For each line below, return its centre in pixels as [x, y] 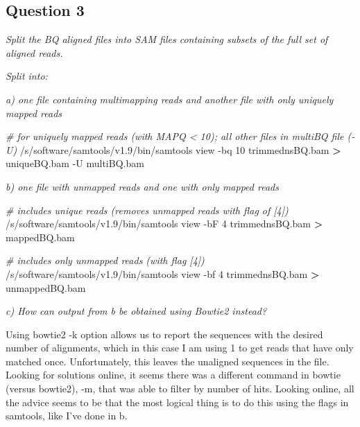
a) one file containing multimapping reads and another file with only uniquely [170, 99]
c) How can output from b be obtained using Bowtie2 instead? [136, 311]
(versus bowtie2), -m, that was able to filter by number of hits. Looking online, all [180, 389]
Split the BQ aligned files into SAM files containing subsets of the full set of [167, 39]
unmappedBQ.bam [46, 287]
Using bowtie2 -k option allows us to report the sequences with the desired [164, 334]
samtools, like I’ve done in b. [67, 416]
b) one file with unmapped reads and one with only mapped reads [142, 186]
